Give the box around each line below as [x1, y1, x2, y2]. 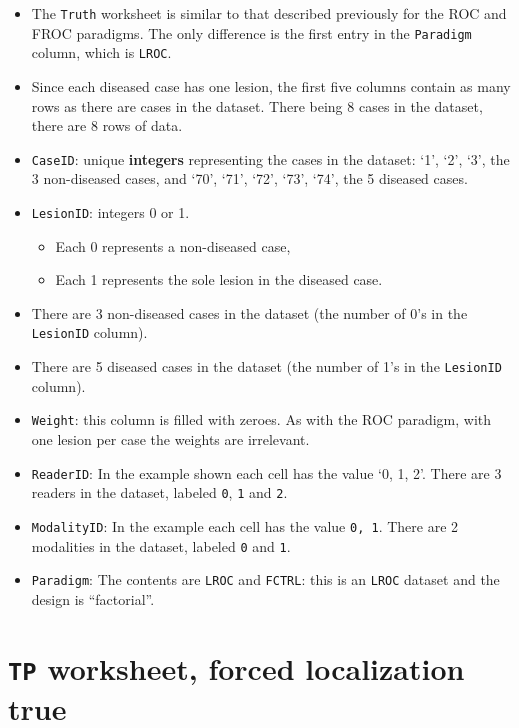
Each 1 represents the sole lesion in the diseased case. [55, 269, 383, 290]
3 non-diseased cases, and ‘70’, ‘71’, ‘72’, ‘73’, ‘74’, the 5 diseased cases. [31, 168, 468, 189]
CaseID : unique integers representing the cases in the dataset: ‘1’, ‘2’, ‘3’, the [31, 148, 510, 169]
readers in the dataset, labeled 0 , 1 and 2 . [31, 482, 288, 503]
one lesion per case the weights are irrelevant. [31, 429, 310, 449]
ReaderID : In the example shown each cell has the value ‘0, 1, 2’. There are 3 [31, 462, 502, 483]
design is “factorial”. [31, 588, 155, 609]
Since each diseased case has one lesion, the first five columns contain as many [31, 75, 511, 96]
